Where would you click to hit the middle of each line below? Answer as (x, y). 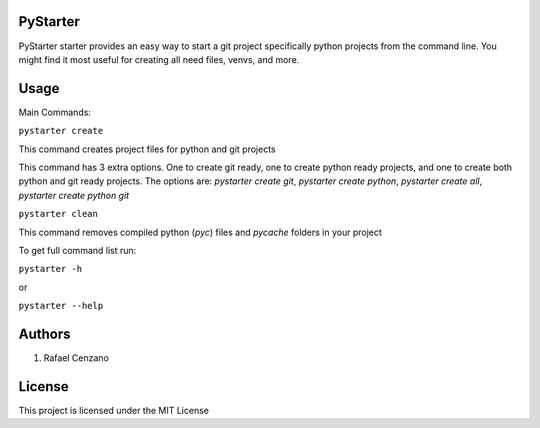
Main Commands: (55, 112)
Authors (44, 333)
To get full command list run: (77, 250)
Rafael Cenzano (76, 358)
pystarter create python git (74, 195)
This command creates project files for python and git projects (147, 149)
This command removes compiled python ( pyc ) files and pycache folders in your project (200, 232)
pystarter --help (61, 306)
